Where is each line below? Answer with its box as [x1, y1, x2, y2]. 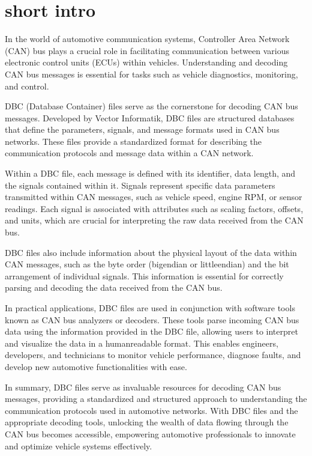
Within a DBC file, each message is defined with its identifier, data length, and [5, 167, 296, 180]
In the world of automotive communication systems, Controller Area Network [5, 32, 290, 45]
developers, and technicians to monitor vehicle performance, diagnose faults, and [5, 348, 301, 361]
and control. [5, 79, 49, 92]
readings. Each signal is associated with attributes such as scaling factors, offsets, [5, 202, 304, 214]
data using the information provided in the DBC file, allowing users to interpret [5, 325, 298, 338]
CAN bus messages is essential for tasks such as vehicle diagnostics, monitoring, [5, 67, 298, 80]
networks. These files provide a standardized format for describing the [5, 135, 262, 147]
